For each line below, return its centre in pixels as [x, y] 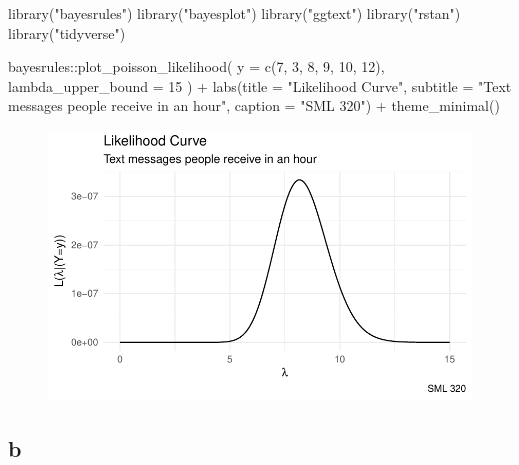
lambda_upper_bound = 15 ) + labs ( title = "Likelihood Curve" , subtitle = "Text [260, 85]
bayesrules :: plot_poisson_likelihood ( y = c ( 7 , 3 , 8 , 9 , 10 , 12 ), [196, 66]
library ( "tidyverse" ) [67, 32]
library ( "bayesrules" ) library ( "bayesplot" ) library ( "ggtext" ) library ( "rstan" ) [234, 13]
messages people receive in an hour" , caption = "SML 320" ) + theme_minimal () [254, 105]
